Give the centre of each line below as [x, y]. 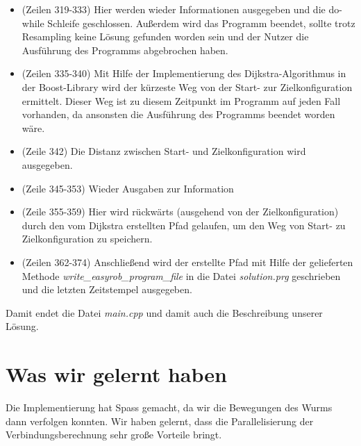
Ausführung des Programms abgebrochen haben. [125, 50]
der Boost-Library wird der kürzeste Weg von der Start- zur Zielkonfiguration [187, 86]
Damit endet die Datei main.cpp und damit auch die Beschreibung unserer [164, 312]
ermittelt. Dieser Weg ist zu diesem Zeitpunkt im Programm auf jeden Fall [181, 100]
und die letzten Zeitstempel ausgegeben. [107, 289]
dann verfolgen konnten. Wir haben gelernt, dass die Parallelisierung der [160, 421]
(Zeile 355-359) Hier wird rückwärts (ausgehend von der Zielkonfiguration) [180, 212]
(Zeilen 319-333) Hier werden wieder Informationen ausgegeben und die [174, 9]
